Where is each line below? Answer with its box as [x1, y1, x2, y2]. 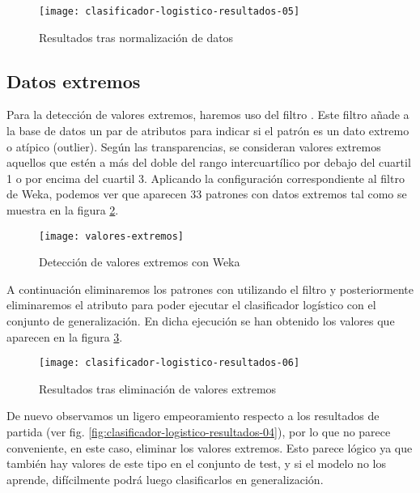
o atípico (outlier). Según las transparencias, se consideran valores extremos [6, 138, 381, 155]
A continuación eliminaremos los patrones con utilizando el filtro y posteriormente [6, 280, 414, 297]
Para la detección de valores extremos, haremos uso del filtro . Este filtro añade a [6, 106, 409, 123]
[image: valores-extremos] [39, 230, 184, 242]
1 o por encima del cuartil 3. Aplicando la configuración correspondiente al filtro [6, 169, 405, 186]
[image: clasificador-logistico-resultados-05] [39, 6, 300, 17]
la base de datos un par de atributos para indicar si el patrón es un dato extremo [6, 122, 409, 139]
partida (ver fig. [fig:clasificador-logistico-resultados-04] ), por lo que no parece [6, 423, 391, 440]
